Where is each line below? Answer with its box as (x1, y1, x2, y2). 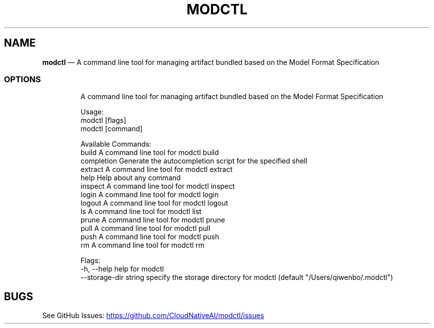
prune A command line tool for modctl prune (80, 216, 225, 224)
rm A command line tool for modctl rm (80, 241, 205, 250)
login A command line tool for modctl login (80, 190, 219, 199)
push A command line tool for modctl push (80, 232, 219, 241)
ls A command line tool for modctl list (80, 207, 202, 216)
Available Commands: (80, 140, 152, 149)
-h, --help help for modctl (80, 265, 164, 273)
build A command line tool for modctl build (80, 148, 219, 157)
